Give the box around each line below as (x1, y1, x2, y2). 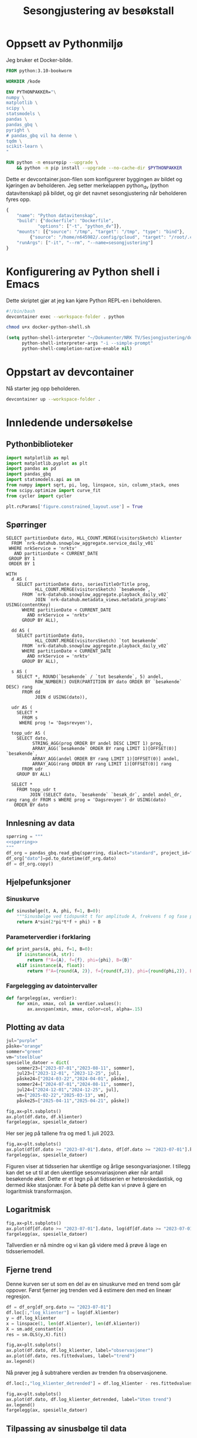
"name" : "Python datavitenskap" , (16, 212, 98, 218)
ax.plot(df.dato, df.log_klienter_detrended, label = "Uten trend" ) (6, 1396, 172, 1402)
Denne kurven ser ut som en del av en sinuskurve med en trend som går (6, 1280, 181, 1288)
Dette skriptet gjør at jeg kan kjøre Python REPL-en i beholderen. (6, 297, 162, 304)
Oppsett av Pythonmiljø (6, 37, 123, 50)
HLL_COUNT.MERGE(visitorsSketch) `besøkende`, (35, 586, 151, 593)
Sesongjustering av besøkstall (23, 4, 174, 18)
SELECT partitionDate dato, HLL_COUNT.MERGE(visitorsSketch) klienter (6, 535, 182, 541)
